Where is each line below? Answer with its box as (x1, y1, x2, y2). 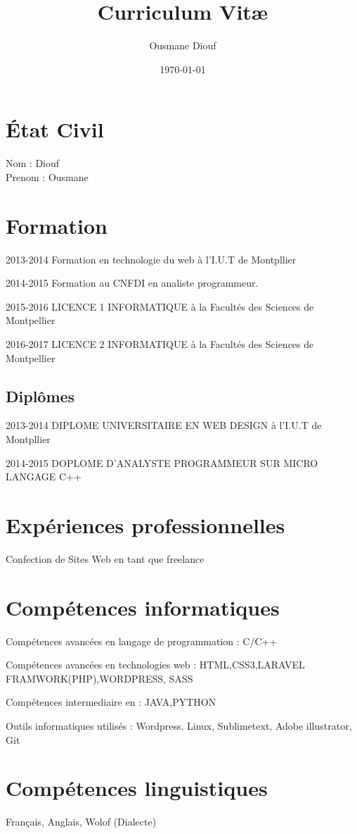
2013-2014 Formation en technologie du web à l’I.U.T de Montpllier (6, 251, 297, 266)
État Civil (6, 115, 104, 144)
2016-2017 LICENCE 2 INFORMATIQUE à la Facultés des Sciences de (6, 336, 314, 351)
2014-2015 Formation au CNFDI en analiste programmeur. (6, 275, 259, 290)
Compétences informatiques (6, 592, 280, 621)
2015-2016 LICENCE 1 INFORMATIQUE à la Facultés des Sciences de (6, 299, 314, 313)
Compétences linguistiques (6, 773, 268, 802)
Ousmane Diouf (149, 38, 216, 53)
